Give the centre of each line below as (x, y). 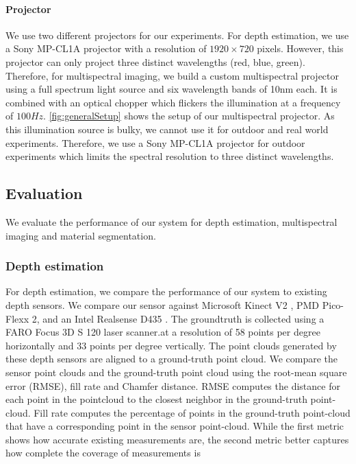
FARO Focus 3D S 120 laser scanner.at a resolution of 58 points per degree (163, 332)
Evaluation (44, 193)
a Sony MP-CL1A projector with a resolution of (106, 48)
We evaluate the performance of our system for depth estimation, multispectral (171, 221)
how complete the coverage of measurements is (103, 453)
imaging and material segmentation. (81, 235)
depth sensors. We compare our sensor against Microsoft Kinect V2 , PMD (163, 304)
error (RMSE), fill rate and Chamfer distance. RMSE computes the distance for (173, 385)
